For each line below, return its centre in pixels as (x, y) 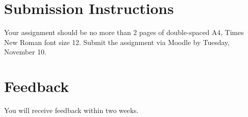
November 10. (25, 52)
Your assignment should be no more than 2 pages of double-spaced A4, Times (124, 32)
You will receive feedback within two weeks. (71, 110)
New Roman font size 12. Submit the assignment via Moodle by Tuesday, (117, 42)
